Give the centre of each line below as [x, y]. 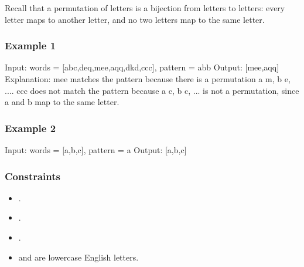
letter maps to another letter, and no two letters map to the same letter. [135, 19]
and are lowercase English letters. [78, 257]
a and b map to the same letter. [62, 102]
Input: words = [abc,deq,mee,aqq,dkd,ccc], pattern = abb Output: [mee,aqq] [142, 67]
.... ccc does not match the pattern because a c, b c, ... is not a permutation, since [152, 90]
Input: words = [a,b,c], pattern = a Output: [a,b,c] [96, 150]
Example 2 [30, 128]
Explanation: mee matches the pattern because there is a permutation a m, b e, [148, 79]
